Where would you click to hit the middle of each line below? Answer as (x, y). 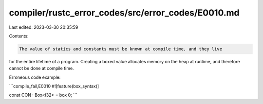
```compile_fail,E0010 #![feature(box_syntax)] (54, 86)
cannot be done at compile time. (41, 69)
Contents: (19, 36)
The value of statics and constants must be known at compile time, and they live (121, 49)
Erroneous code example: (35, 77)
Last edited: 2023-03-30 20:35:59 (44, 27)
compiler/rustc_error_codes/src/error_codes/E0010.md (124, 13)
